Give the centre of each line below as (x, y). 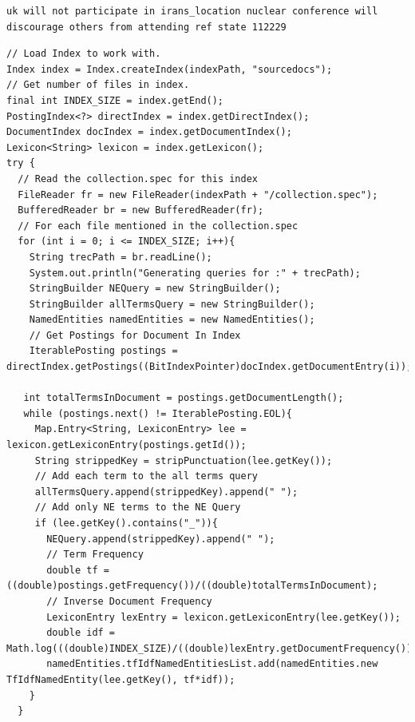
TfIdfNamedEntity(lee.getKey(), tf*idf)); (121, 679)
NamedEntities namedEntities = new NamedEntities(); (172, 320)
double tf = (78, 570)
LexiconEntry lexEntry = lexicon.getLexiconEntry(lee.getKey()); (223, 617)
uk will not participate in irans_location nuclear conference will (192, 11)
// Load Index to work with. (84, 54)
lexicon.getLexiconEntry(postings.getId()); (126, 445)
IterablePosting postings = (103, 351)
